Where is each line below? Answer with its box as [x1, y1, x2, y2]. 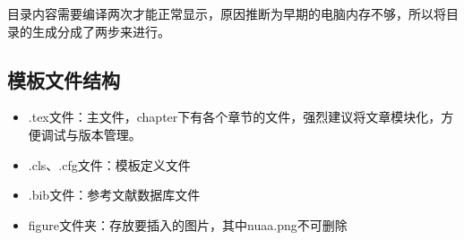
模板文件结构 [7, 65, 120, 93]
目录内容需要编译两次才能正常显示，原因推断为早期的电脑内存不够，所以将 [7, 4, 446, 22]
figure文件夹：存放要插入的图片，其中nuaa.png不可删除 [28, 215, 348, 234]
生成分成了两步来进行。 [31, 21, 170, 40]
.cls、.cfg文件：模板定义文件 [28, 155, 191, 174]
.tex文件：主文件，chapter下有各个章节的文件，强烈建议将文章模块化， [28, 107, 442, 126]
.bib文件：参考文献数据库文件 [28, 185, 201, 204]
